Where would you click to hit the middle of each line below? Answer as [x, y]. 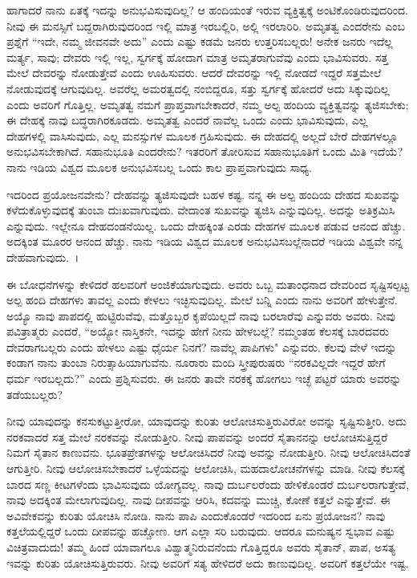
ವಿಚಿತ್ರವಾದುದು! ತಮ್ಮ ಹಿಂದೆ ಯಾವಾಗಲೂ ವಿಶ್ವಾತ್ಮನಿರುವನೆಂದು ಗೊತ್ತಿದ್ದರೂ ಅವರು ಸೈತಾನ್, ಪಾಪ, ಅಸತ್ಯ [201, 547]
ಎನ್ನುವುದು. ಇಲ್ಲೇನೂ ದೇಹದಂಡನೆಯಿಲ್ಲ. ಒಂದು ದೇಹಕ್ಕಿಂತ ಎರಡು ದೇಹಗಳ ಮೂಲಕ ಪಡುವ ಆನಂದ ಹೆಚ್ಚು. [206, 225]
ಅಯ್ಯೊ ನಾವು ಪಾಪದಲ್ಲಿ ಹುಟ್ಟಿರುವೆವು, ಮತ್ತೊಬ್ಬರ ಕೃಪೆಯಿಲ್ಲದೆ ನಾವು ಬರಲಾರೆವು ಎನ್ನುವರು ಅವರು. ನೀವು [201, 315]
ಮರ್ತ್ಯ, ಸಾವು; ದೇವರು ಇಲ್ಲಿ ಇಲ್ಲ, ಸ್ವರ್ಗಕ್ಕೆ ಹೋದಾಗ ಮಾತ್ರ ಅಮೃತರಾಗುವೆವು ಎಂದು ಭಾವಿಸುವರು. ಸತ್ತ [197, 57]
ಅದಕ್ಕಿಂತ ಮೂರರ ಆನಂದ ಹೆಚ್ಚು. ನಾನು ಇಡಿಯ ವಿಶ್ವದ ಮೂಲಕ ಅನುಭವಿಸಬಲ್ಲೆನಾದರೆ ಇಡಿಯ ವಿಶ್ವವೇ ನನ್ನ [205, 241]
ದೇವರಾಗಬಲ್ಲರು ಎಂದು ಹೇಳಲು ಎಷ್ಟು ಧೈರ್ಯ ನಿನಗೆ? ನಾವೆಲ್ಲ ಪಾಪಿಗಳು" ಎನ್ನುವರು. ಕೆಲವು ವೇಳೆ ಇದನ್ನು [202, 346]
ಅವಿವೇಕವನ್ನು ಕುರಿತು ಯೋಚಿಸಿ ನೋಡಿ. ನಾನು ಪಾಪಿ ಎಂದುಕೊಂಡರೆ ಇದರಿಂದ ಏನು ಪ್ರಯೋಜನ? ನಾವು [196, 515]
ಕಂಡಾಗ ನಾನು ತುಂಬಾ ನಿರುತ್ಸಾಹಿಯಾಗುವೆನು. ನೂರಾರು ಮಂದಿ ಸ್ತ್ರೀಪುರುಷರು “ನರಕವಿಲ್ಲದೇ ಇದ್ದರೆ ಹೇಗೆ [196, 362]
